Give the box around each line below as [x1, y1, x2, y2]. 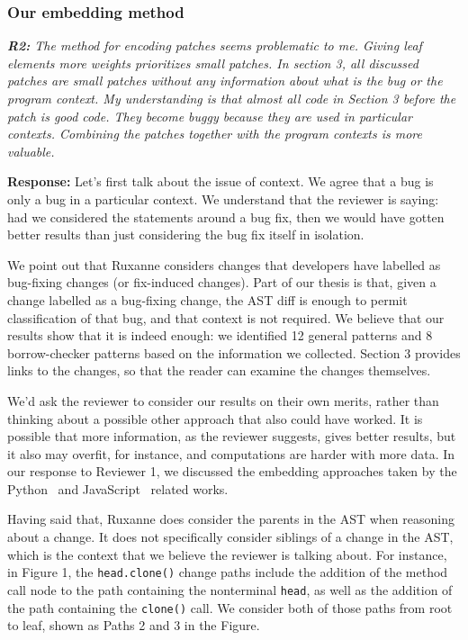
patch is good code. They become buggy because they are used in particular [7, 106, 413, 125]
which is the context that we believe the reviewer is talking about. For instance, [7, 545, 447, 563]
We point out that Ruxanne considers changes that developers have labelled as [7, 255, 441, 274]
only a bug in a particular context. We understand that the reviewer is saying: [7, 189, 439, 208]
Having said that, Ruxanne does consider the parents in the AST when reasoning [7, 509, 454, 528]
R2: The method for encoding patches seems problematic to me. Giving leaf [7, 36, 422, 55]
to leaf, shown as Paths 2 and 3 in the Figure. [7, 616, 260, 635]
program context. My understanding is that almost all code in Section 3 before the [7, 89, 456, 107]
